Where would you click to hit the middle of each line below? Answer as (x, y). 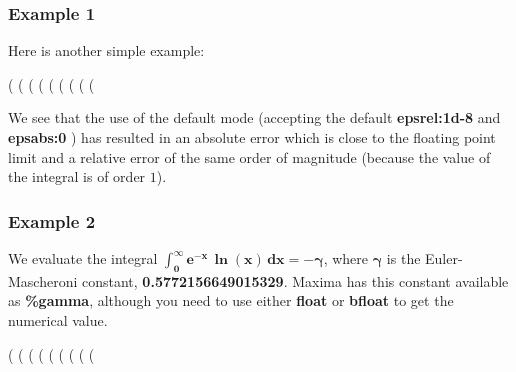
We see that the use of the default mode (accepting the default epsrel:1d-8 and (254, 117)
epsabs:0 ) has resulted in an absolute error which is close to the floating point (252, 137)
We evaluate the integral (83, 258)
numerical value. (58, 319)
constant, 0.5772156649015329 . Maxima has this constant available (295, 280)
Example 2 (52, 220)
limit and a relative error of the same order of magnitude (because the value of (249, 156)
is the (403, 258)
